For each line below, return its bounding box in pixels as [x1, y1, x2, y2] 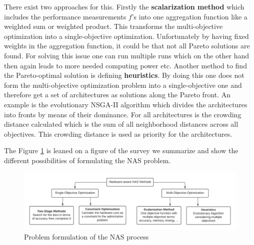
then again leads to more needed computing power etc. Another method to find [4, 60, 247, 70]
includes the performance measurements [4, 11, 126, 21]
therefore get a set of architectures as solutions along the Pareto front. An [4, 89, 231, 100]
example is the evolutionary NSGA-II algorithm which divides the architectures [4, 99, 247, 109]
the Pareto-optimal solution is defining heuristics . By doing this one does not [4, 70, 244, 80]
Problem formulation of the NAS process [24, 232, 149, 242]
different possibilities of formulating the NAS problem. [4, 155, 171, 165]
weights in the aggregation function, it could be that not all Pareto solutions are [4, 40, 250, 51]
